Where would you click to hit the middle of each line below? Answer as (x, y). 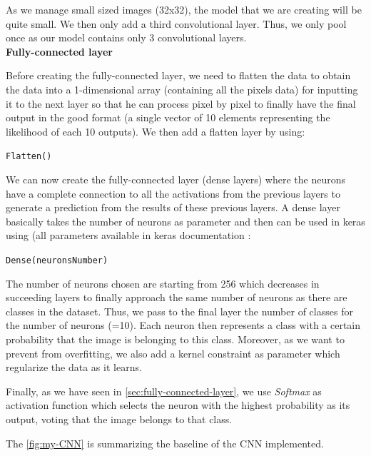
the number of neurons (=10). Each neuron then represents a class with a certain (183, 325)
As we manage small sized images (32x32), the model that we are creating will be (184, 9)
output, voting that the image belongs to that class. (119, 419)
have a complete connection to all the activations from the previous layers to (173, 193)
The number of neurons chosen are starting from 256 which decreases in (163, 283)
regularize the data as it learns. (74, 367)
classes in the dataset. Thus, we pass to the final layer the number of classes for (179, 311)
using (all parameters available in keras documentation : (128, 235)
